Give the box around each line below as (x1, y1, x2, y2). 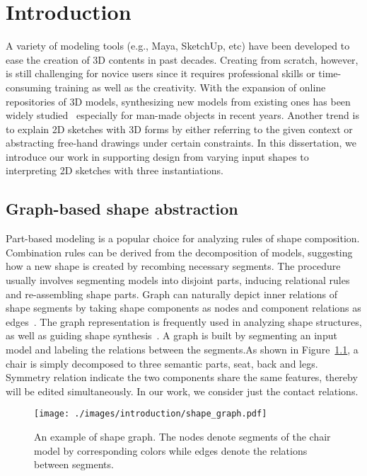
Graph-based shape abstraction (6, 198, 238, 220)
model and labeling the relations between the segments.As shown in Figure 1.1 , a (6, 342, 359, 357)
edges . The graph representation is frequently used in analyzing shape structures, (6, 314, 362, 329)
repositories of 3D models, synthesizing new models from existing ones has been (6, 93, 351, 108)
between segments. (34, 457, 114, 472)
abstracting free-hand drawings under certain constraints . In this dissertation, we (6, 135, 356, 150)
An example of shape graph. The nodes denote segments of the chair (34, 429, 331, 444)
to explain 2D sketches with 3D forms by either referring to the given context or (6, 121, 353, 136)
